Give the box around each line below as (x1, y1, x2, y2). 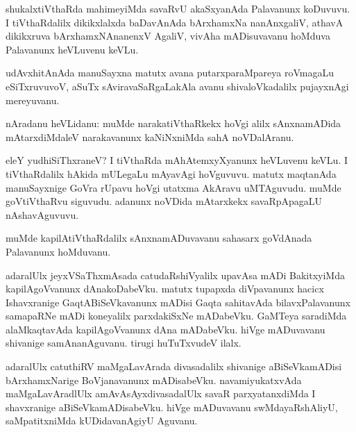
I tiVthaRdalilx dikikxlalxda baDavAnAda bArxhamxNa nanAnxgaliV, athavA (6, 15, 344, 29)
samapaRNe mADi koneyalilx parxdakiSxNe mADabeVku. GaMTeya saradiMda (6, 308, 347, 323)
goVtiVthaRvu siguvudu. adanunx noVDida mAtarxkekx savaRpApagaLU (6, 194, 323, 208)
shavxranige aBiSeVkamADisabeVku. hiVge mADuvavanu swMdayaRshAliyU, (6, 399, 338, 414)
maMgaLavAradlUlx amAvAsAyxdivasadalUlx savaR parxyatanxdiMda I (6, 386, 316, 401)
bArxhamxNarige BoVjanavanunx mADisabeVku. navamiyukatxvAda (6, 372, 302, 387)
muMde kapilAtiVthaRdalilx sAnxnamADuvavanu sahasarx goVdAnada (6, 231, 312, 245)
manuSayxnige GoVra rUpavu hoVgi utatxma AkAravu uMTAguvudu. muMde (6, 180, 341, 194)
